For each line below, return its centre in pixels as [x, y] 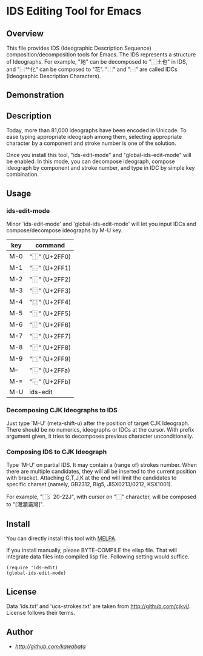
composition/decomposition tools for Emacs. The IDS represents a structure [101, 55]
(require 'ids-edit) [32, 568]
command [50, 245]
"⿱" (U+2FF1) [50, 268]
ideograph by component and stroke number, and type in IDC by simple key [101, 168]
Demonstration [35, 95]
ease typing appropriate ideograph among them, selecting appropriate [94, 137]
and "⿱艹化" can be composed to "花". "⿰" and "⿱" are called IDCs [92, 69]
